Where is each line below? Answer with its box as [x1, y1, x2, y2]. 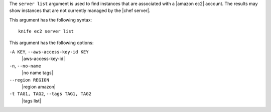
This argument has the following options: [9, 39, 94, 45]
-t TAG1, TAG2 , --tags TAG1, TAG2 [9, 90, 91, 97]
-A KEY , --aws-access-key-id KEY [9, 48, 89, 54]
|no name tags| [22, 70, 53, 76]
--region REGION [9, 77, 50, 82]
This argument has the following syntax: [9, 16, 92, 22]
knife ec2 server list [18, 28, 74, 34]
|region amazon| [22, 83, 56, 89]
